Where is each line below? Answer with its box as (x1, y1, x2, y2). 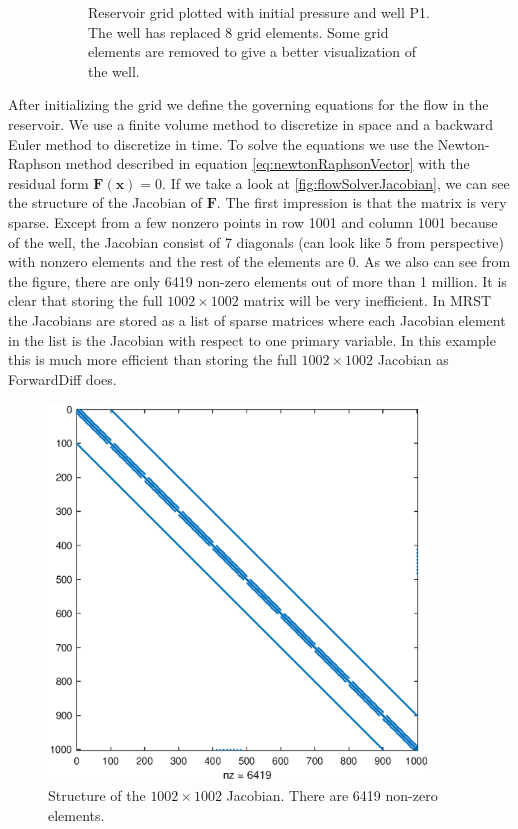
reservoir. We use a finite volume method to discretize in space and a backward (8, 113, 494, 134)
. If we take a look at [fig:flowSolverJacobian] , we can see (162, 172, 510, 193)
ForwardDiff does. (8, 368, 117, 389)
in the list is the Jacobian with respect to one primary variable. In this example (8, 329, 496, 350)
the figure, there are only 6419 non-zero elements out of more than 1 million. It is (8, 270, 507, 291)
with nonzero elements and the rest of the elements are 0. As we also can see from (8, 251, 511, 272)
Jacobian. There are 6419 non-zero (226, 785, 438, 806)
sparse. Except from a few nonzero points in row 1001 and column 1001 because (8, 211, 498, 232)
